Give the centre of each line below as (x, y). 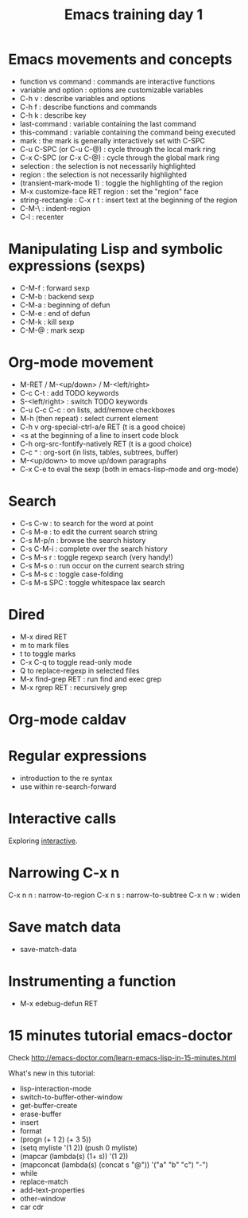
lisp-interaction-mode (55, 1088)
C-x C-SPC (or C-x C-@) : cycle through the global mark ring (120, 158)
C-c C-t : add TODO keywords (69, 392)
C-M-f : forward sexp (54, 287)
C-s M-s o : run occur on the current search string (102, 565)
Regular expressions (77, 756)
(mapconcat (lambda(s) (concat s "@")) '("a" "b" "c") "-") (114, 1165)
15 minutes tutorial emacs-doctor (120, 1035)
